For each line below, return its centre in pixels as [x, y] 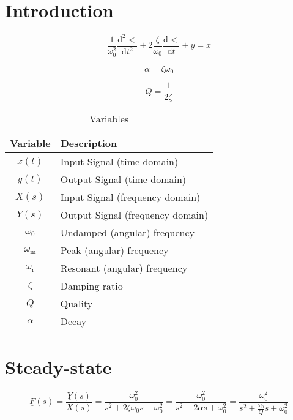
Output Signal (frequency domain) [134, 215]
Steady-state [58, 367]
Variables [109, 119]
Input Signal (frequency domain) [130, 197]
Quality [76, 304]
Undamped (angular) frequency [127, 233]
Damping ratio [91, 286]
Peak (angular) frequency [114, 250]
